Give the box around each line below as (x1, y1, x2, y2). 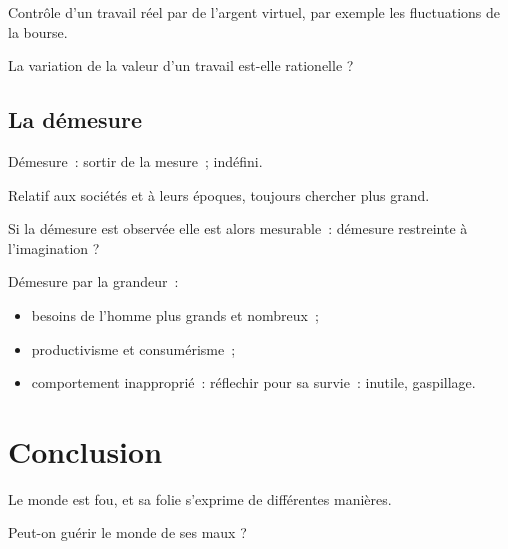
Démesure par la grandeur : (8, 271, 179, 292)
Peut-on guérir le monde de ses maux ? (8, 522, 247, 543)
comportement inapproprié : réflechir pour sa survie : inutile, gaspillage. (31, 372, 476, 393)
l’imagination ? (8, 237, 100, 258)
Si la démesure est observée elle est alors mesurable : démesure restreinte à (8, 218, 468, 239)
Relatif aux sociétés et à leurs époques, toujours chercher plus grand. (8, 184, 430, 205)
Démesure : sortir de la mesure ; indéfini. (8, 150, 263, 171)
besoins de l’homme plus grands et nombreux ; (31, 304, 319, 325)
